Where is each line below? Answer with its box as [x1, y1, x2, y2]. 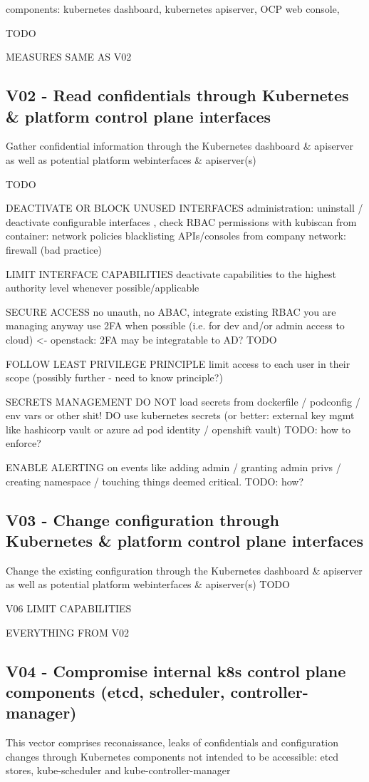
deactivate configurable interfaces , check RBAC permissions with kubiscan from [6, 214, 357, 229]
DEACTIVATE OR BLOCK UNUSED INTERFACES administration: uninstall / [6, 200, 363, 215]
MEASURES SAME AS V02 [6, 49, 132, 64]
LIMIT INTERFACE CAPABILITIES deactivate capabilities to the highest [6, 266, 336, 281]
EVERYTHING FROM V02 [6, 624, 129, 639]
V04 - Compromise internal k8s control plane [6, 659, 346, 681]
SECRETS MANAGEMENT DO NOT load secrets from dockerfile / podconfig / [6, 393, 360, 408]
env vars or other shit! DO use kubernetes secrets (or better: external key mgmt [6, 408, 355, 423]
